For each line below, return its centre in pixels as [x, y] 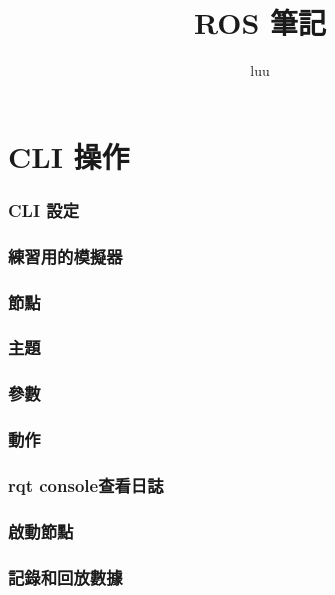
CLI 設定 [44, 209]
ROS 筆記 [260, 22]
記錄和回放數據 [65, 576]
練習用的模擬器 [65, 255]
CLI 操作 [69, 155]
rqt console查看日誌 [86, 484]
